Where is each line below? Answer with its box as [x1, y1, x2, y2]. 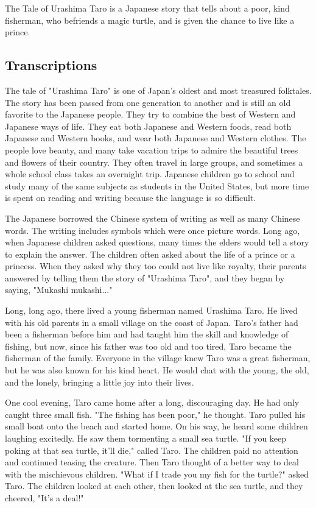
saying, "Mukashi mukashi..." [5, 283, 113, 296]
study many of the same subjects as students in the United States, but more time [5, 179, 309, 192]
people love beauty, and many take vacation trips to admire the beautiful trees [5, 143, 298, 156]
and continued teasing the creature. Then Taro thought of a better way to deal [5, 456, 299, 468]
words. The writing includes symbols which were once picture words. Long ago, [5, 224, 300, 236]
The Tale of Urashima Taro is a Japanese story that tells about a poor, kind [5, 2, 290, 14]
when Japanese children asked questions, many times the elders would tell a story [5, 236, 309, 249]
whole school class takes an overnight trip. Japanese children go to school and [5, 168, 295, 180]
